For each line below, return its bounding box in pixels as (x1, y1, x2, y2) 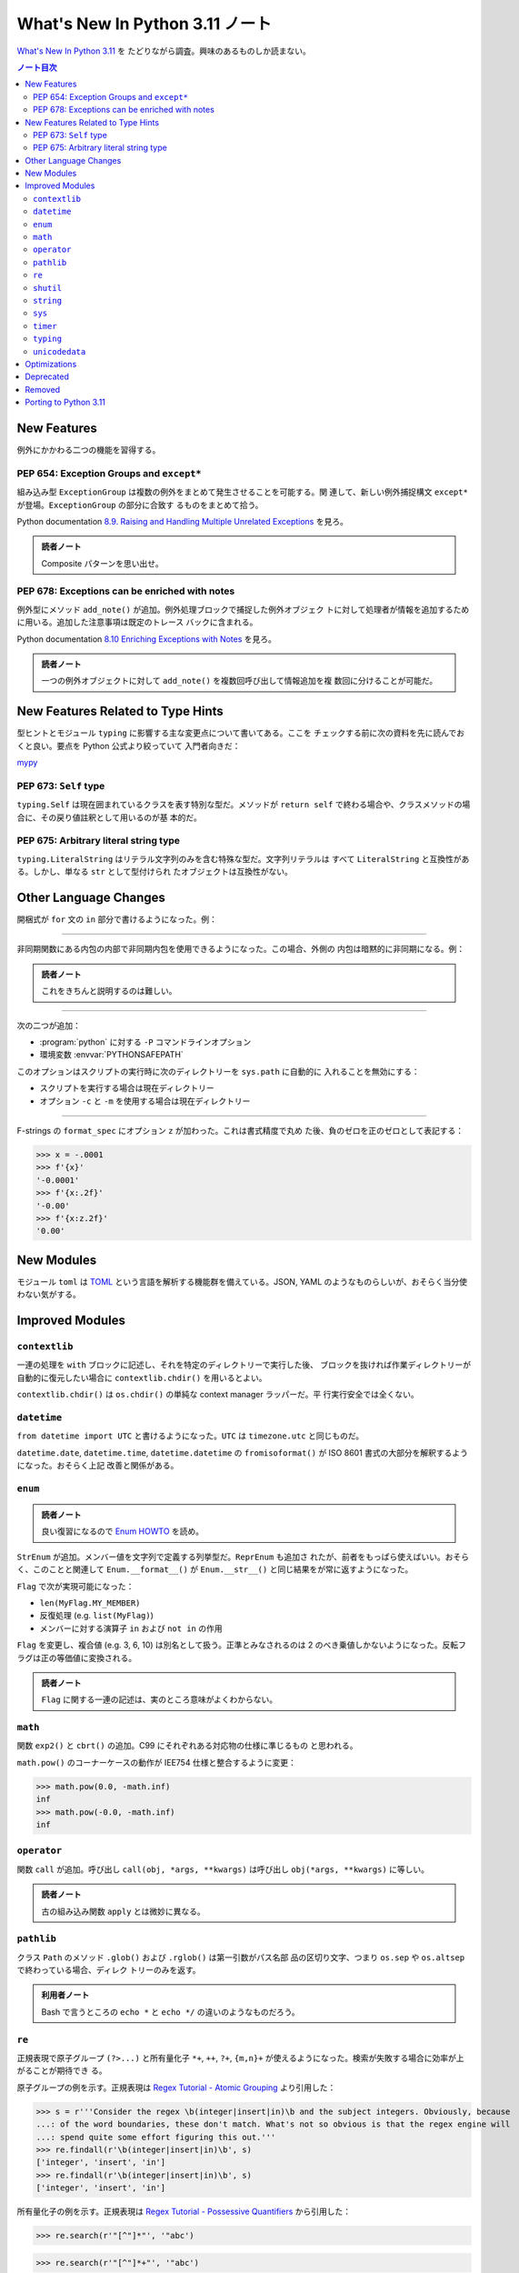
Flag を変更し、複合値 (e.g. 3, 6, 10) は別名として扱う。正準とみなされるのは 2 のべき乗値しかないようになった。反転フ (16, 1639, 467, 1650)
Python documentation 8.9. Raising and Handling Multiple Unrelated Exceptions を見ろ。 (16, 516, 349, 526)
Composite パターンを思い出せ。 (41, 557, 164, 568)
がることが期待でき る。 (16, 2065, 107, 2077)
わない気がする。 (16, 1289, 81, 1300)
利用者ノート (41, 1989, 90, 2000)
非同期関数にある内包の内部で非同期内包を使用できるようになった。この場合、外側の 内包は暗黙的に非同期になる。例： (16, 944, 465, 955)
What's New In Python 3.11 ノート (16, 14, 273, 34)
